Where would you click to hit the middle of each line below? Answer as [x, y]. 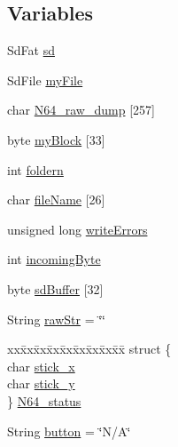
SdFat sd [31, 50]
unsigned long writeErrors [77, 229]
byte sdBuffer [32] [55, 288]
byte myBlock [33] [56, 139]
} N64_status [44, 400]
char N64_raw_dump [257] [81, 110]
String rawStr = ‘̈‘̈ [56, 319]
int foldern [35, 169]
